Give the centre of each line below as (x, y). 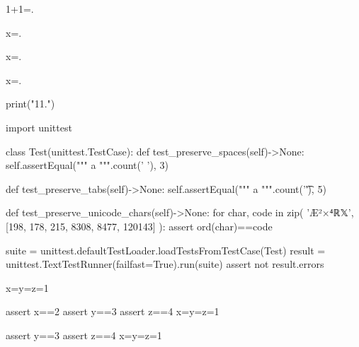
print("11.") (30, 104)
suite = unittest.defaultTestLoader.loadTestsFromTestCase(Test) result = (166, 250)
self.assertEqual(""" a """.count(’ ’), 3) (87, 165)
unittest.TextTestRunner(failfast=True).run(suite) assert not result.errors (165, 264)
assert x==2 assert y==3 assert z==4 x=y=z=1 (113, 311)
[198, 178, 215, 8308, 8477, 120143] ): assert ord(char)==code (139, 226)
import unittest (39, 127)
